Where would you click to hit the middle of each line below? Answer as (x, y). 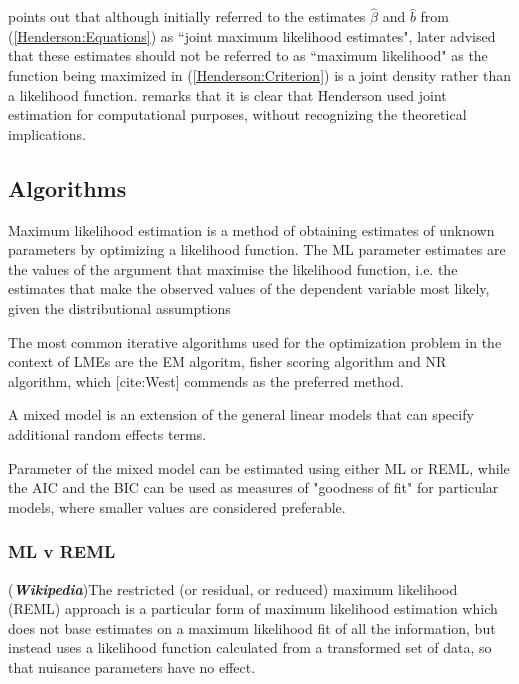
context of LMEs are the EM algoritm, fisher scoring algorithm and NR (227, 361)
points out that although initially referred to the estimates (187, 16)
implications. (47, 133)
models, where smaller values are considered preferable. (177, 506)
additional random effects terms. (107, 433)
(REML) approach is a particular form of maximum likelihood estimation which (253, 608)
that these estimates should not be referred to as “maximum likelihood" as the (248, 55)
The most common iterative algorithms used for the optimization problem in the (255, 341)
